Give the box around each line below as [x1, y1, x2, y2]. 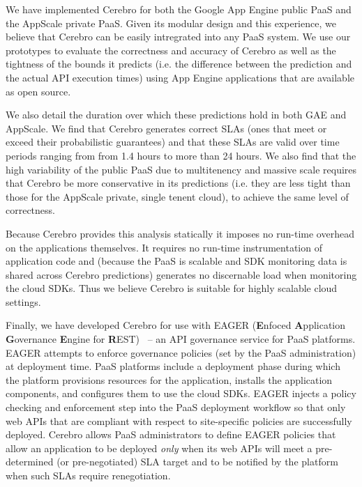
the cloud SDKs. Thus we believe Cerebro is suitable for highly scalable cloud [6, 281, 338, 295]
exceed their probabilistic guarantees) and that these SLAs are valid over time [6, 134, 340, 149]
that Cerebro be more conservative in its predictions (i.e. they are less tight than [6, 176, 351, 190]
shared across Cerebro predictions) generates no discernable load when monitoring [6, 267, 357, 281]
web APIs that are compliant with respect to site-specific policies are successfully [6, 413, 352, 428]
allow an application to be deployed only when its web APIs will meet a [6, 440, 312, 455]
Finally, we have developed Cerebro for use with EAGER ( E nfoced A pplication [6, 318, 346, 332]
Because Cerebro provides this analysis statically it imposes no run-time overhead [6, 226, 354, 240]
